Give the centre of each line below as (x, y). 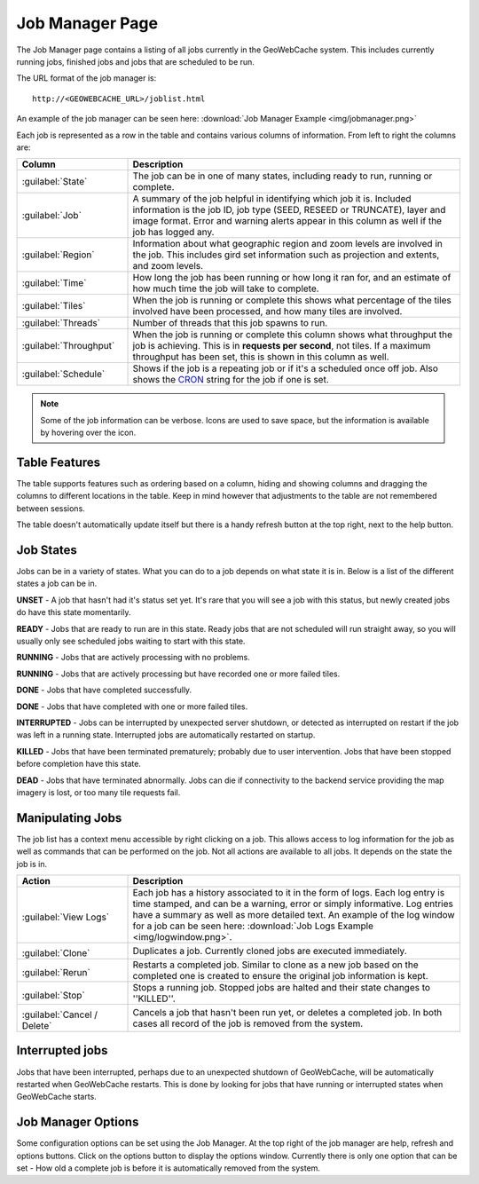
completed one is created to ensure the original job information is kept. (281, 975)
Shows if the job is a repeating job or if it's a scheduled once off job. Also (285, 368)
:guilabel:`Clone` (56, 952)
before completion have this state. (79, 764)
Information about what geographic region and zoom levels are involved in (287, 244)
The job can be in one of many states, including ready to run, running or (283, 176)
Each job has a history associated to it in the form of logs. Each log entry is (289, 892)
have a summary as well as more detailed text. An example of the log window (294, 914)
